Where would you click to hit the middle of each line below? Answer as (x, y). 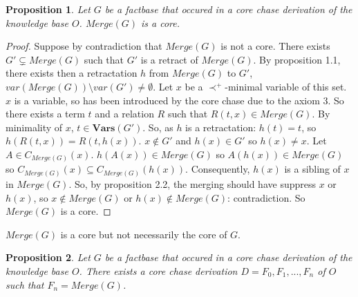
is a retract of (169, 59)
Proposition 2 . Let (48, 257)
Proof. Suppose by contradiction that (84, 46)
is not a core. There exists (275, 46)
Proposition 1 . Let (48, 9)
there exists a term (45, 114)
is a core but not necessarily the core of (144, 234)
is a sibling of (312, 169)
